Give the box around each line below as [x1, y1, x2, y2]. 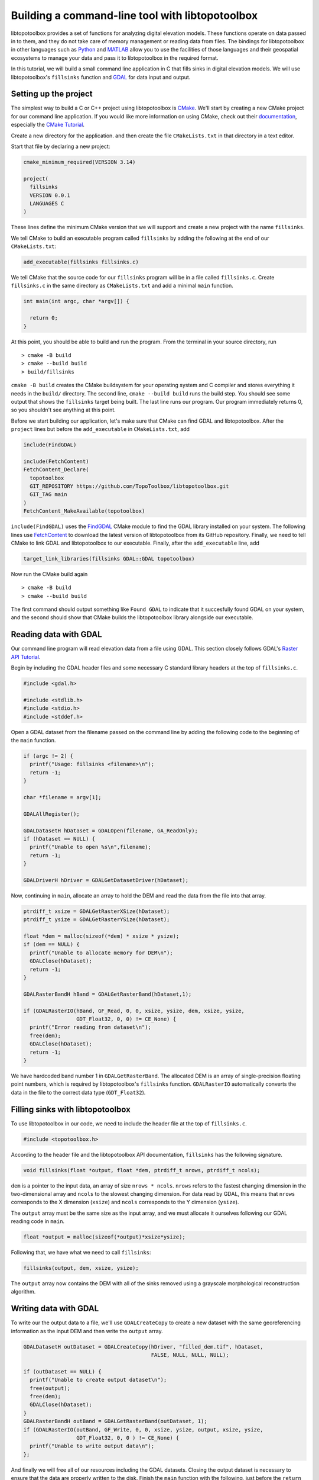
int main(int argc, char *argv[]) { [23, 298, 130, 305]
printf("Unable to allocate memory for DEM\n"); [30, 949, 174, 956]
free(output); [30, 1385, 71, 1391]
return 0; [30, 314, 58, 321]
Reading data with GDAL [11, 629, 103, 639]
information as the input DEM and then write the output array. [11, 1327, 164, 1334]
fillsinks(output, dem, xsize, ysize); [23, 1265, 139, 1272]
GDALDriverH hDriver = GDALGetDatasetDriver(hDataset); [23, 877, 189, 883]
